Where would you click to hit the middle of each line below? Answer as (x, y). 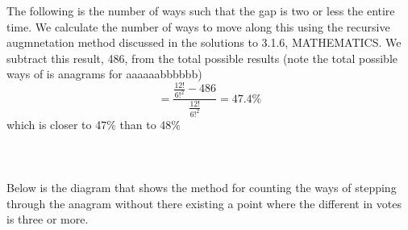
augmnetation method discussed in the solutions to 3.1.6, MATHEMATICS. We (204, 42)
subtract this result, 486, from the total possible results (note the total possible (202, 58)
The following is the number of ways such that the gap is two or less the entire (201, 10)
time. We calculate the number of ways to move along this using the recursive (198, 26)
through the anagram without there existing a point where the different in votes (204, 203)
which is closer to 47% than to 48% (94, 124)
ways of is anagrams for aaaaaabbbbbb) (104, 74)
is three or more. (48, 219)
